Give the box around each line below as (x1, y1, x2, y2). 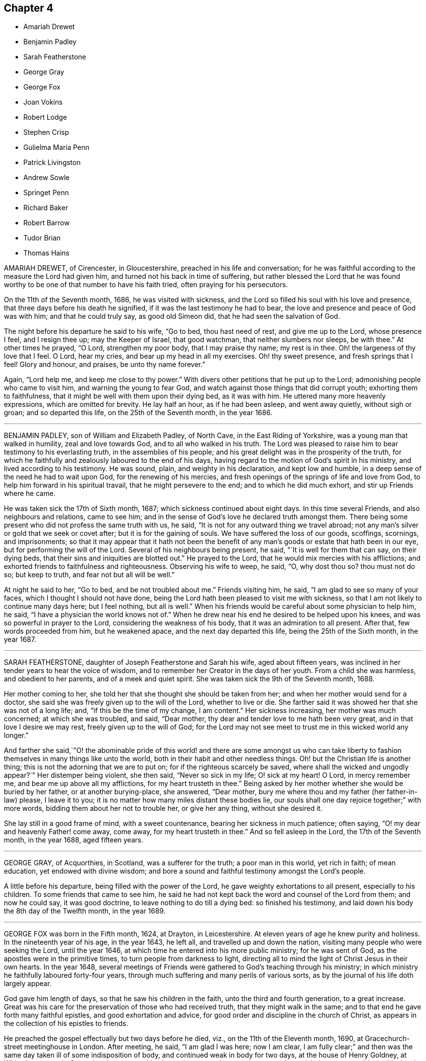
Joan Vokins (23, 98, 63, 107)
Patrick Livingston (23, 158, 81, 167)
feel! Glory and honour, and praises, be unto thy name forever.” (4, 360, 205, 369)
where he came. (4, 489, 55, 498)
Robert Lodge (23, 113, 67, 122)
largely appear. (4, 979, 52, 988)
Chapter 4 (4, 2, 53, 14)
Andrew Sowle (23, 173, 70, 182)
